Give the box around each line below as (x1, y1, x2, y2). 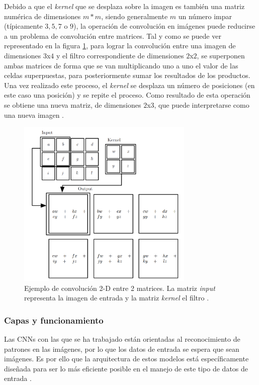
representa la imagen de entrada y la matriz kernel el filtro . (24, 292, 209, 303)
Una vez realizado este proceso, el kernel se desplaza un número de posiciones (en (4, 80, 255, 90)
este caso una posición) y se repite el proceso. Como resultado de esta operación (4, 90, 250, 100)
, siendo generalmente (101, 11, 168, 21)
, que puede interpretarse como (154, 99, 249, 110)
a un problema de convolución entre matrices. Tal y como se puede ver (4, 30, 221, 41)
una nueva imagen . (4, 109, 64, 120)
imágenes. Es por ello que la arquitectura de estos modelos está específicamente (4, 353, 249, 364)
